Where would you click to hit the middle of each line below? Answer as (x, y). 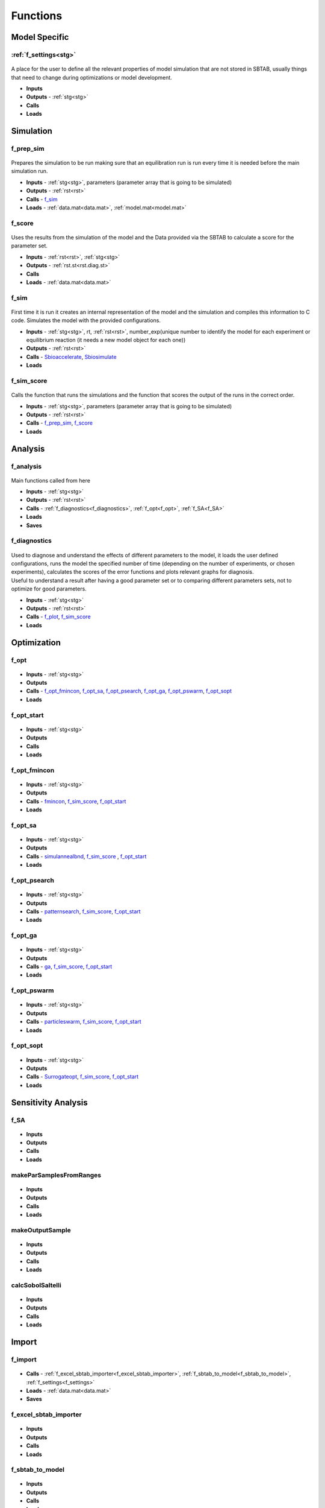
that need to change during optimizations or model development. (92, 77)
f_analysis (26, 466)
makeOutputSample (41, 1230)
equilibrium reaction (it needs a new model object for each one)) (106, 340)
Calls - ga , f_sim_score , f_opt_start (69, 967)
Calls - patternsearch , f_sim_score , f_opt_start (83, 911)
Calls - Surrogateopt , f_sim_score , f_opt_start (82, 1077)
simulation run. (29, 171)
